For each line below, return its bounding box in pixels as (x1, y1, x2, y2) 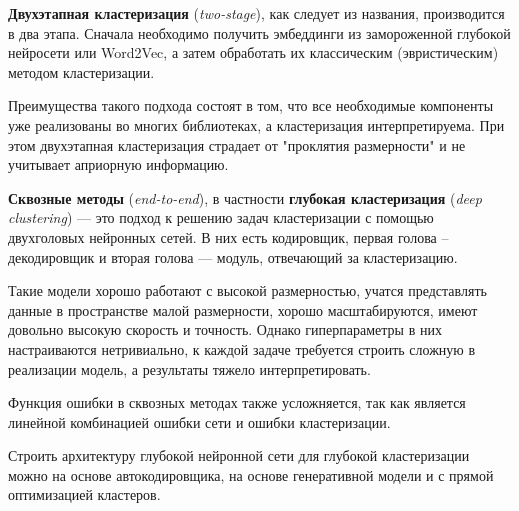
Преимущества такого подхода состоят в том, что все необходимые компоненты (8, 95, 494, 116)
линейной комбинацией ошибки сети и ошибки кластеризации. (8, 411, 391, 432)
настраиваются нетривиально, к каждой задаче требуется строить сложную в (8, 338, 476, 359)
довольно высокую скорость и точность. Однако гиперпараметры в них (8, 319, 442, 340)
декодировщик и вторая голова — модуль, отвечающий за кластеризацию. (8, 246, 458, 267)
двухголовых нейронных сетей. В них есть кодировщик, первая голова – (8, 226, 449, 247)
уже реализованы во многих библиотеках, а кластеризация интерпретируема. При (8, 114, 505, 135)
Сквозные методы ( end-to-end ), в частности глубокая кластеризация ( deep (8, 187, 482, 208)
